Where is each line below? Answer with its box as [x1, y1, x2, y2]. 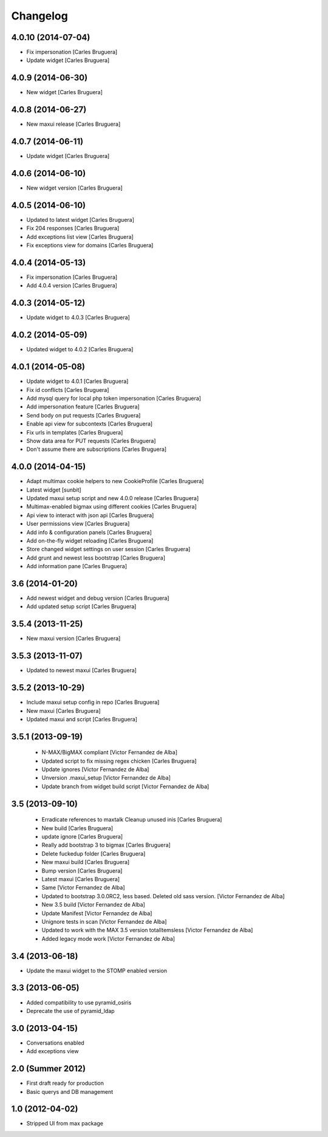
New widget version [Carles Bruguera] [26, 184, 123, 191]
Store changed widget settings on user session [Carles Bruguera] [26, 546, 191, 553]
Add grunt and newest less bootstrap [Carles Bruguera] [26, 554, 165, 562]
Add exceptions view [26, 1048, 79, 1055]
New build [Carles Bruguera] [41, 824, 114, 832]
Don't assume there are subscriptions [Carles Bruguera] [26, 445, 167, 453]
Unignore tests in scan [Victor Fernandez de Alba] [41, 918, 167, 925]
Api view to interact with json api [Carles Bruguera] [26, 511, 154, 519]
